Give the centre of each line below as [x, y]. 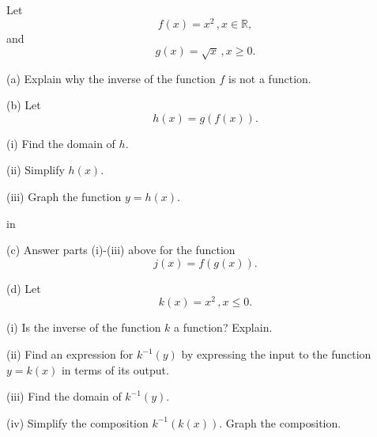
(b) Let [24, 105]
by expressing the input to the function [276, 354]
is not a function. [270, 78]
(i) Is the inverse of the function [84, 327]
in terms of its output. [115, 369]
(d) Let [24, 288]
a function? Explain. [223, 327]
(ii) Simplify [36, 170]
